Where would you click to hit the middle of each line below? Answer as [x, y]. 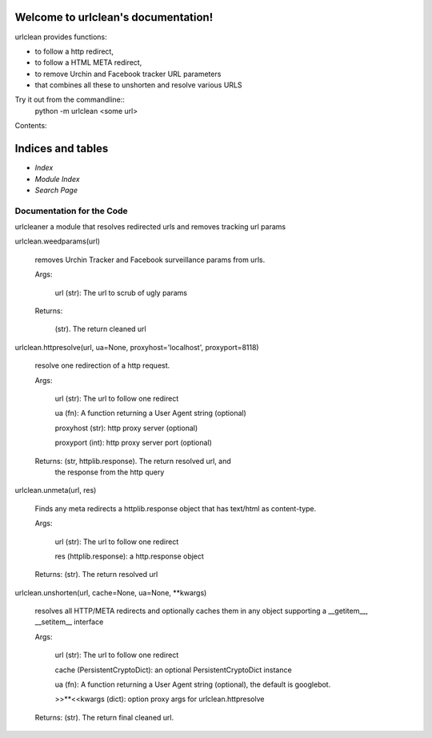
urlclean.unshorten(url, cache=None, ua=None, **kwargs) [111, 592]
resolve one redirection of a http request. [102, 365]
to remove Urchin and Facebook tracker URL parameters [128, 74]
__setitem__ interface [69, 622]
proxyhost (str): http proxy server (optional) [126, 428]
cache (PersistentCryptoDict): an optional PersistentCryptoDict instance [173, 670]
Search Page [56, 190]
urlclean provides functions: [61, 37]
